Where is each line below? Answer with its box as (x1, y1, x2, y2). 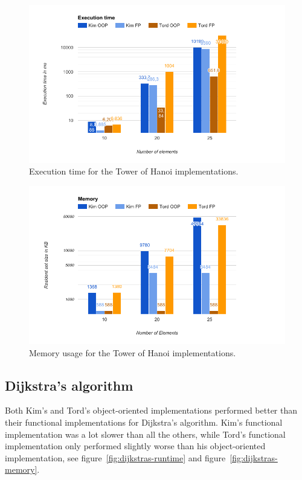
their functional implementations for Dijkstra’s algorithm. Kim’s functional (5, 415, 283, 428)
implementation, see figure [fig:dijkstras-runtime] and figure (5, 451, 226, 464)
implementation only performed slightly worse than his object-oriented (5, 440, 266, 452)
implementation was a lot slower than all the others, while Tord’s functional (5, 427, 286, 440)
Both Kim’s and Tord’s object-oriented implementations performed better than (5, 404, 298, 417)
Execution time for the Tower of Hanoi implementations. (29, 165, 239, 178)
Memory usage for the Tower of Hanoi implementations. (29, 346, 236, 359)
